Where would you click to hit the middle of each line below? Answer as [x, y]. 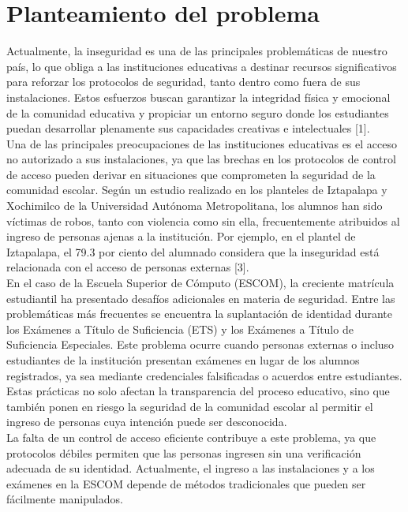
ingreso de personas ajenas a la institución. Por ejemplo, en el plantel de [181, 236]
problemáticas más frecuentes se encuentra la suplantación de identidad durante [199, 314]
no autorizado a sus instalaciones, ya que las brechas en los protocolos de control [201, 159]
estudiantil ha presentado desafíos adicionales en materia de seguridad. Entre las [201, 298]
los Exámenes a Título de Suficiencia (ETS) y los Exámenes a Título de [180, 329]
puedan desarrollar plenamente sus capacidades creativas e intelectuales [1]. [188, 128]
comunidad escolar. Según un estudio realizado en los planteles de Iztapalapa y [197, 190]
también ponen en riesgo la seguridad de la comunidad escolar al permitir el [190, 406]
